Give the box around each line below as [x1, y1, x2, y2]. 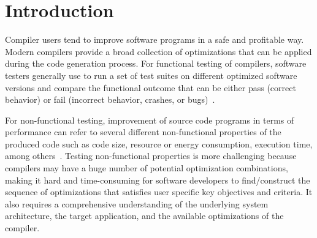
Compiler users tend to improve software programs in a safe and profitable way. [5, 33, 304, 46]
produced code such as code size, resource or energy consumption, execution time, [5, 137, 313, 150]
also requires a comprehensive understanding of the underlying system [5, 197, 269, 210]
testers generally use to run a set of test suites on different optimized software [5, 69, 297, 81]
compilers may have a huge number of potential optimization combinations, [5, 162, 288, 174]
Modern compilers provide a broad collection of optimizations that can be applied [5, 45, 312, 58]
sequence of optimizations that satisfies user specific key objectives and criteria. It [5, 185, 313, 198]
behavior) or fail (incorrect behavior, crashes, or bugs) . [5, 93, 215, 106]
